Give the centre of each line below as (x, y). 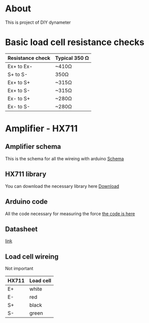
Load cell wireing (32, 256)
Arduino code (26, 202)
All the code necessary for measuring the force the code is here (70, 214)
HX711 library (26, 174)
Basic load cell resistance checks (75, 42)
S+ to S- (18, 74)
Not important (19, 269)
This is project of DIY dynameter (38, 22)
